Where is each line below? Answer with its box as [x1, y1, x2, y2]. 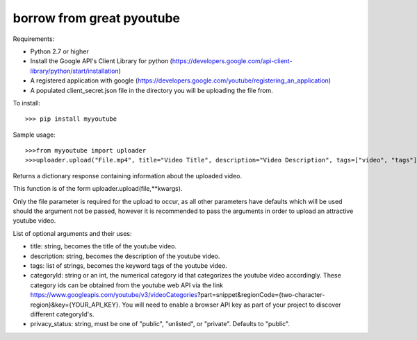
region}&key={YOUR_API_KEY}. [30, 300, 121, 309]
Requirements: [13, 35, 55, 43]
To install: [13, 99, 41, 107]
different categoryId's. [30, 309, 95, 318]
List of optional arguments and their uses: [13, 229, 132, 237]
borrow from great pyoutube [13, 10, 181, 26]
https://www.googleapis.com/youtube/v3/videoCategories [30, 291, 198, 299]
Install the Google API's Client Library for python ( [30, 57, 173, 65]
